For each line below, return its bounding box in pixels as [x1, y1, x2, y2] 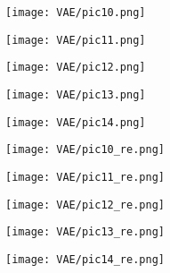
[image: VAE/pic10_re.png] [5, 143, 165, 157]
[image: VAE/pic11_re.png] [5, 170, 165, 183]
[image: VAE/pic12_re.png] [5, 198, 165, 211]
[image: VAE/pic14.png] [5, 115, 146, 129]
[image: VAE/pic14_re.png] [5, 252, 165, 266]
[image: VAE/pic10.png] [5, 6, 146, 19]
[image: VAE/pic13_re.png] [5, 226, 165, 239]
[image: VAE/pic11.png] [5, 33, 146, 47]
